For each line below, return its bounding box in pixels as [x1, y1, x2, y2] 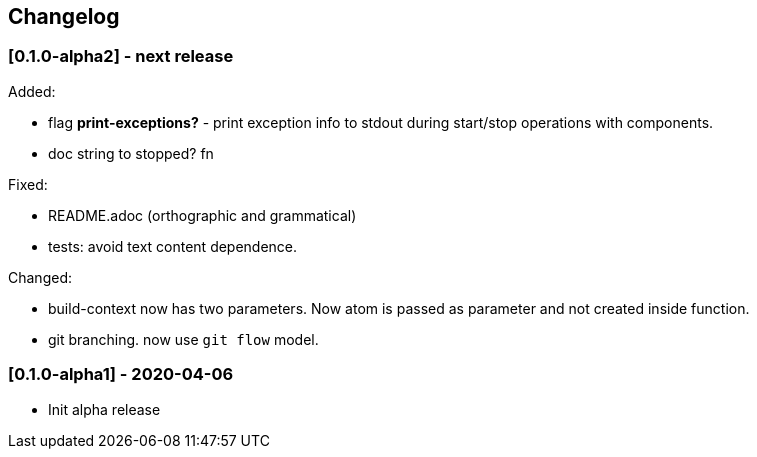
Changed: [8, 268, 72, 286]
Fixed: [8, 175, 48, 193]
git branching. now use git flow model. [48, 330, 319, 348]
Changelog [8, 4, 120, 29]
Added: [8, 82, 56, 100]
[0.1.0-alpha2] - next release [8, 46, 234, 67]
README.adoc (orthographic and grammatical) [48, 206, 357, 224]
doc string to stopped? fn [48, 144, 214, 162]
